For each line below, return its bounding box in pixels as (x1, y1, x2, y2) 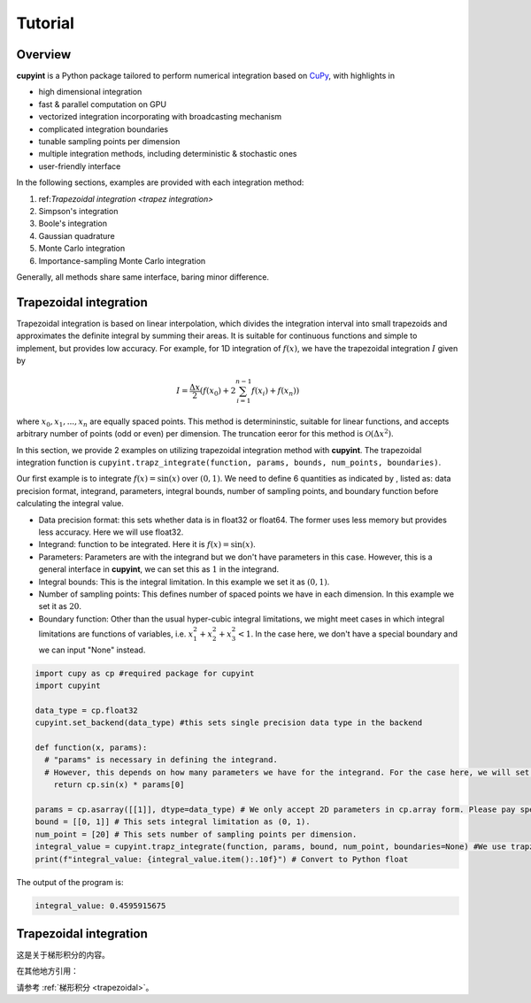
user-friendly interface (38, 160, 121, 172)
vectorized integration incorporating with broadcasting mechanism (38, 112, 282, 122)
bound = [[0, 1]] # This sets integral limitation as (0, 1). (35, 817, 311, 827)
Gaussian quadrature (38, 230, 115, 241)
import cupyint (35, 681, 101, 691)
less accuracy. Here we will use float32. (38, 527, 184, 537)
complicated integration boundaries (38, 124, 168, 135)
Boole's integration (38, 218, 108, 229)
